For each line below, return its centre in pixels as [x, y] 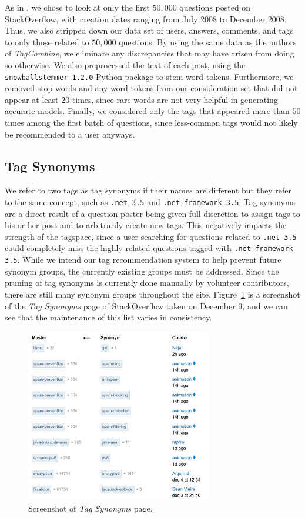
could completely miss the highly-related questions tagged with [118, 248]
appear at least [32, 99]
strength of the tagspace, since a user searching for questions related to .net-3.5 [151, 236]
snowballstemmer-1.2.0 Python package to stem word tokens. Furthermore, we [149, 76]
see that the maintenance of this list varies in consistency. [108, 317]
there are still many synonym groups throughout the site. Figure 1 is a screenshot [152, 294]
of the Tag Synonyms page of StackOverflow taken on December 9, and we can [146, 305]
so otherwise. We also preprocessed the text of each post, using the [125, 64]
